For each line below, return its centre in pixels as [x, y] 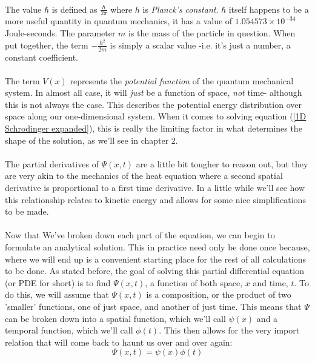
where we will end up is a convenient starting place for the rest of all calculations [156, 259]
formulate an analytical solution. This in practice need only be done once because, [157, 247]
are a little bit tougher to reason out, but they [222, 163]
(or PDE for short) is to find [58, 282]
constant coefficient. [42, 57]
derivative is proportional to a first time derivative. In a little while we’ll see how [155, 188]
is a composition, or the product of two [219, 294]
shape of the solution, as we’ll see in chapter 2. [91, 140]
